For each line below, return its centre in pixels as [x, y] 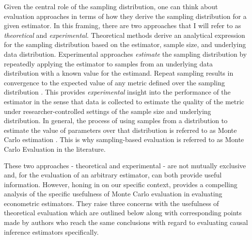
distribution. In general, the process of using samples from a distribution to [116, 120]
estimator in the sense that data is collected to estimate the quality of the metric [124, 101]
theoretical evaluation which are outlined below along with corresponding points [123, 213]
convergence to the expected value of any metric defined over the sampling [114, 82]
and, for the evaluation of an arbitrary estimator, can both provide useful [113, 175]
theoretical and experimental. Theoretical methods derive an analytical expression [125, 35]
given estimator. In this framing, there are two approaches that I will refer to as [123, 25]
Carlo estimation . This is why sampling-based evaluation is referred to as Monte [124, 139]
